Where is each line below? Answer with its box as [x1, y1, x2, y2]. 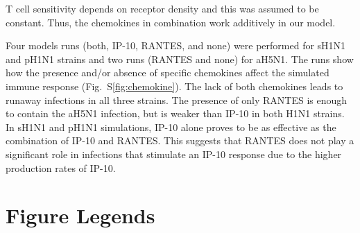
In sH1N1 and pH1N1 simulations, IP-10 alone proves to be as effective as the [6, 119, 336, 134]
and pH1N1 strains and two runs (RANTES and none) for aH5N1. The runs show [6, 51, 354, 66]
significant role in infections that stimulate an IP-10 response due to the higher [6, 146, 342, 161]
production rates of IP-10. [6, 160, 116, 175]
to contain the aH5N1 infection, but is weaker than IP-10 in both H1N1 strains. [6, 106, 345, 121]
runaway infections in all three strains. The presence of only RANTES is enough [6, 92, 348, 107]
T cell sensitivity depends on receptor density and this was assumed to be [6, 1, 319, 15]
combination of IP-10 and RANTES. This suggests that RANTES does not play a [6, 133, 354, 148]
